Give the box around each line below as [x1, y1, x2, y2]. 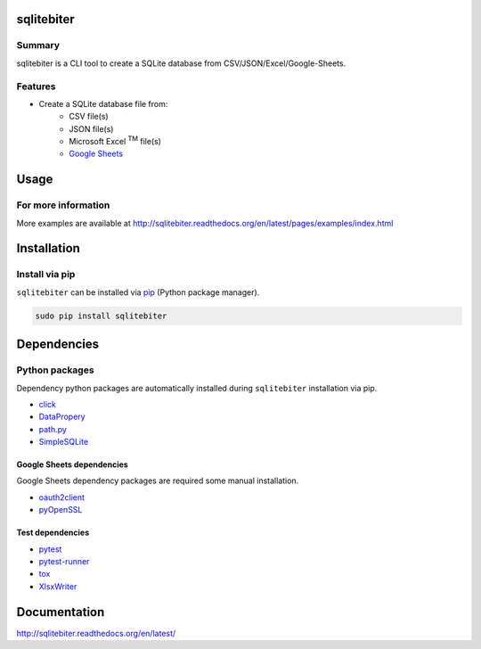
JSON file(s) [69, 123, 114, 134]
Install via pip [16, 268, 76, 281]
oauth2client [38, 491, 85, 503]
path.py [38, 423, 67, 434]
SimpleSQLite [38, 437, 89, 448]
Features [16, 80, 56, 93]
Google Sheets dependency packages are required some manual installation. [16, 475, 299, 486]
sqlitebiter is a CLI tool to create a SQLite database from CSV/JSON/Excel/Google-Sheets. [16, 58, 346, 69]
